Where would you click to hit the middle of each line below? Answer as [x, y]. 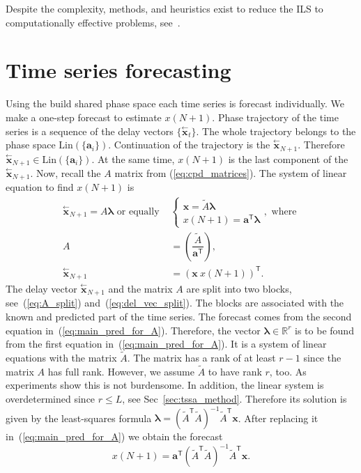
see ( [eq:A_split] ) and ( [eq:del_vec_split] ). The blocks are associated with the [175, 303]
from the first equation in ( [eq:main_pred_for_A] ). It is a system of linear [166, 344]
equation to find [40, 187]
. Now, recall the [66, 173]
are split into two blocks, [239, 288]
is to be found [324, 330]
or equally [138, 212]
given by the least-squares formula [79, 418]
